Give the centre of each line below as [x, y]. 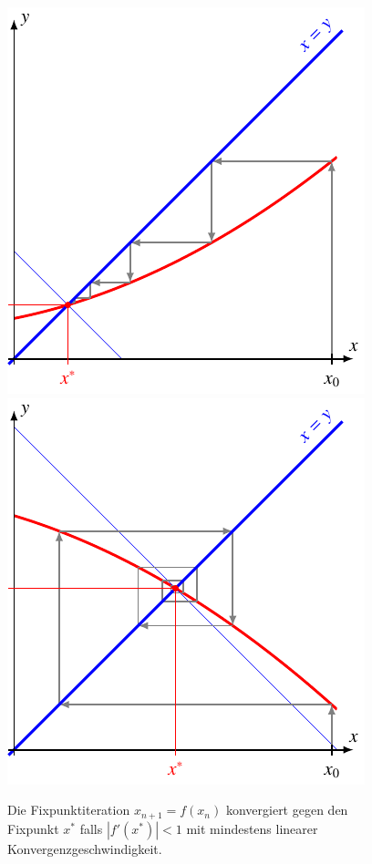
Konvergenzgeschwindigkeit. [85, 848]
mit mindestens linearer [252, 828]
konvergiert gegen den [287, 810]
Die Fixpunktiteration [69, 810]
